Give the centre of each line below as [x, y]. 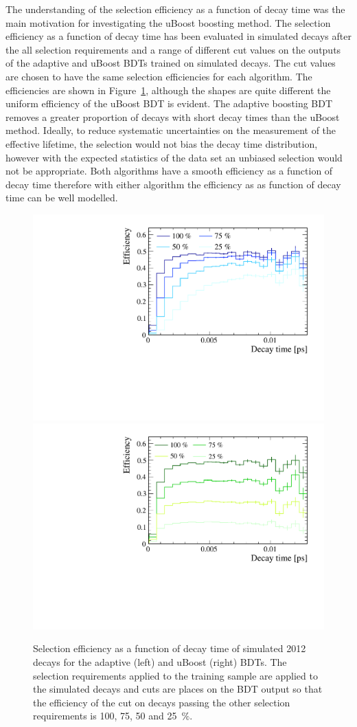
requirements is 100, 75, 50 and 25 [105, 716]
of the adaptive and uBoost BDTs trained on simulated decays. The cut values [171, 63]
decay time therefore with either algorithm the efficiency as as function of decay [173, 184]
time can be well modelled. [62, 198]
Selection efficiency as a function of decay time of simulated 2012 [170, 648]
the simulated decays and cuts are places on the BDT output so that [178, 689]
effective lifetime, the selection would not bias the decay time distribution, [162, 143]
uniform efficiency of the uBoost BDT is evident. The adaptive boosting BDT [169, 103]
